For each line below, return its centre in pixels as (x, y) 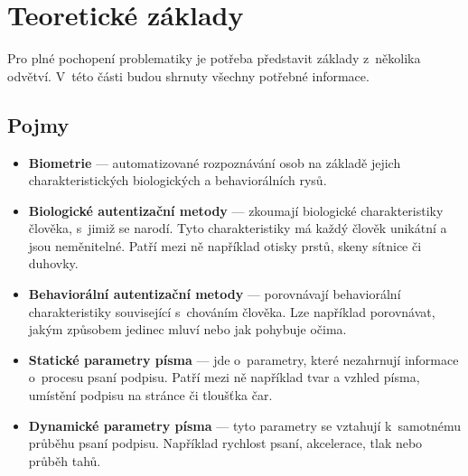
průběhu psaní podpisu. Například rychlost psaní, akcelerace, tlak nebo (225, 443)
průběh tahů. (65, 460)
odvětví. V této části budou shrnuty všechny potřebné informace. (188, 75)
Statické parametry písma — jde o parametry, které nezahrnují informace (243, 359)
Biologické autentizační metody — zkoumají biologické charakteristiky (236, 210)
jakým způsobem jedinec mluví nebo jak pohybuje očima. (187, 329)
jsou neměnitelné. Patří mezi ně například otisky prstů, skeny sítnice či (225, 245)
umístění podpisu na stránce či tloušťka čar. (150, 395)
